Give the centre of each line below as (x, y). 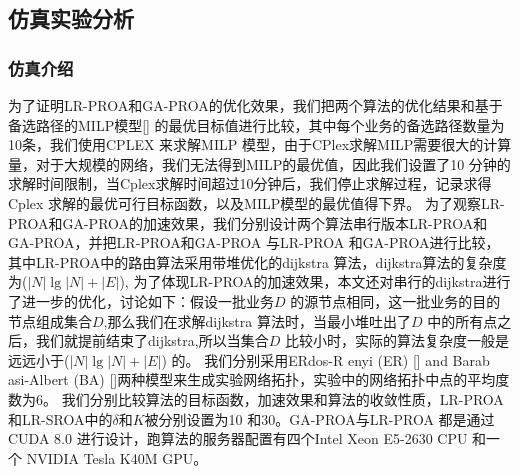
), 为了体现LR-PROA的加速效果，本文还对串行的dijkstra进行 (315, 281)
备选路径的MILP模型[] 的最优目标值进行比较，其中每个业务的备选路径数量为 (256, 124)
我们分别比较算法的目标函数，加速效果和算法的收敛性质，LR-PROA (282, 398)
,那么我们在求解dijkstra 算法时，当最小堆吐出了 (257, 320)
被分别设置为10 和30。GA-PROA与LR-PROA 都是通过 (319, 418)
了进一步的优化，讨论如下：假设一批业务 (141, 300)
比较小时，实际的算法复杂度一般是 (396, 340)
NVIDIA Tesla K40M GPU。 (117, 457)
